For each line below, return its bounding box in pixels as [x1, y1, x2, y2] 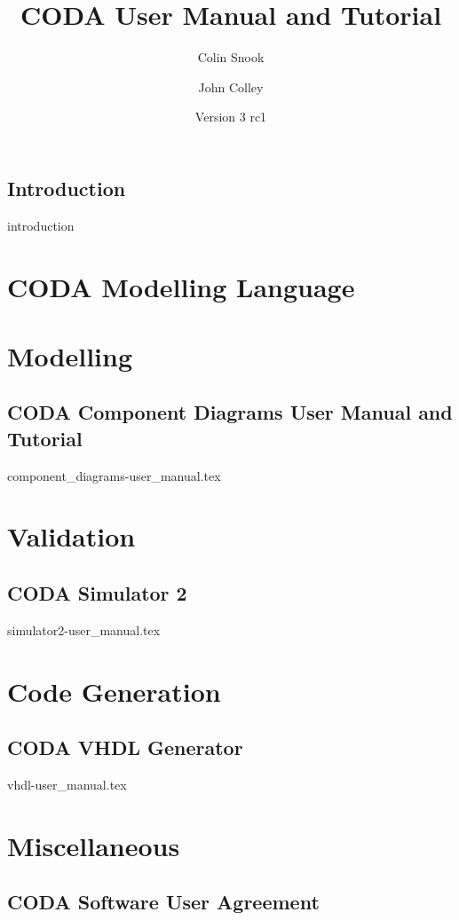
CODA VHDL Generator [7, 734, 243, 761]
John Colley [198, 77, 264, 96]
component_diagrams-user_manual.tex [7, 466, 221, 484]
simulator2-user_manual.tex [7, 620, 161, 639]
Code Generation [7, 672, 221, 709]
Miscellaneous [7, 827, 180, 863]
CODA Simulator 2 [7, 579, 187, 607]
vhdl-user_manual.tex [7, 775, 127, 793]
